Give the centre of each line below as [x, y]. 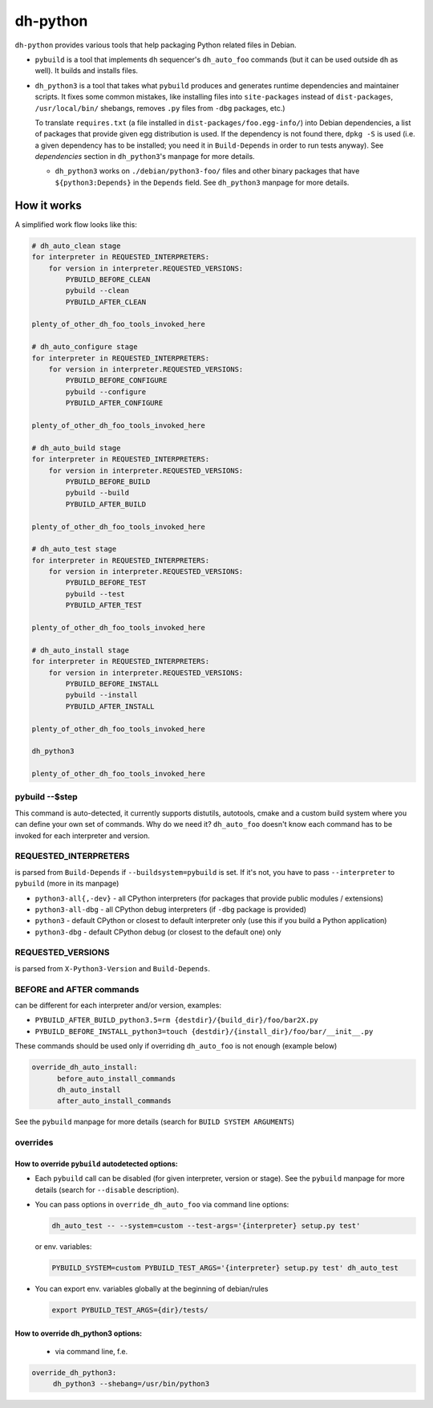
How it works [48, 205]
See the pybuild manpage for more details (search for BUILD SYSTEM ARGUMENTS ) [155, 1122]
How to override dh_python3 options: [79, 1333]
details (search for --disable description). [107, 1190]
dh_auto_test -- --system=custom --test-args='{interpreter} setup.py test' [206, 1226]
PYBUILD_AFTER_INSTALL [110, 706]
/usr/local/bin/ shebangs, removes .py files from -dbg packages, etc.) [160, 108]
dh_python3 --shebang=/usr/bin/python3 [131, 1384]
